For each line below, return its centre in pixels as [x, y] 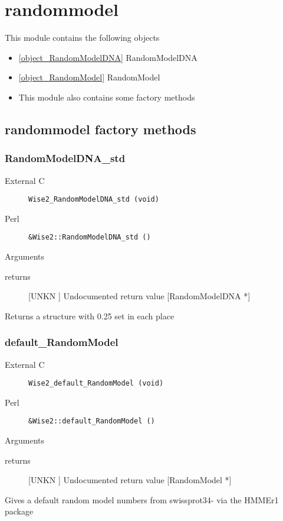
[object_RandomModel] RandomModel [89, 77]
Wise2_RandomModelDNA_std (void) [94, 200]
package [19, 511]
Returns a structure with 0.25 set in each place [90, 315]
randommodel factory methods [101, 129]
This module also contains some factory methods [107, 97]
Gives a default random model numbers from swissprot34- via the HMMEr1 [142, 499]
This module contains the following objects [82, 38]
